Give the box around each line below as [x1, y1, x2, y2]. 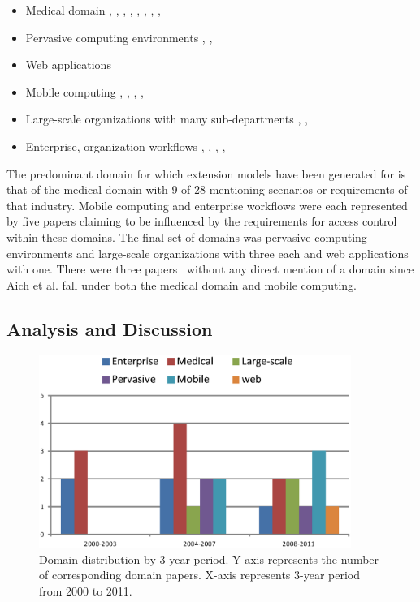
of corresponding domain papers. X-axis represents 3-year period [39, 566, 361, 583]
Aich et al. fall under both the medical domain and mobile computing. [6, 276, 357, 293]
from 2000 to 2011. [39, 583, 132, 600]
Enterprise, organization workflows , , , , [25, 137, 226, 154]
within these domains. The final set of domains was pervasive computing [6, 228, 367, 245]
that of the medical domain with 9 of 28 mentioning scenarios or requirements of [6, 181, 408, 198]
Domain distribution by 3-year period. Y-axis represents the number [39, 550, 379, 567]
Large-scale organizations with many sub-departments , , [25, 110, 308, 127]
